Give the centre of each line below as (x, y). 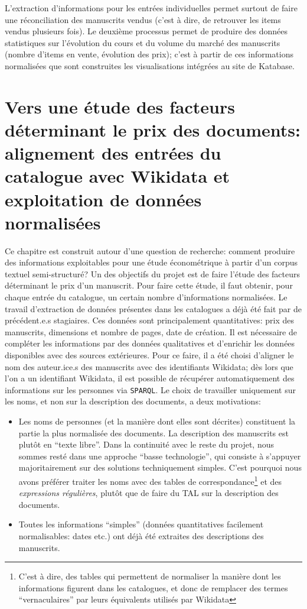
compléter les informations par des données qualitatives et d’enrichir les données (150, 343)
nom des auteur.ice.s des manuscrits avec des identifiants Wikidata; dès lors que (149, 366)
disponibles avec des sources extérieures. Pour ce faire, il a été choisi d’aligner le (149, 354)
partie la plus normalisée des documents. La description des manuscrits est (153, 433)
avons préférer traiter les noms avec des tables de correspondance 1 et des (150, 480)
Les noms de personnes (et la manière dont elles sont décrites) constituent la (157, 421)
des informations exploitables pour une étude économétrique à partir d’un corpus (151, 262)
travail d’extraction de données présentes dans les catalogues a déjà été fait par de (153, 308)
